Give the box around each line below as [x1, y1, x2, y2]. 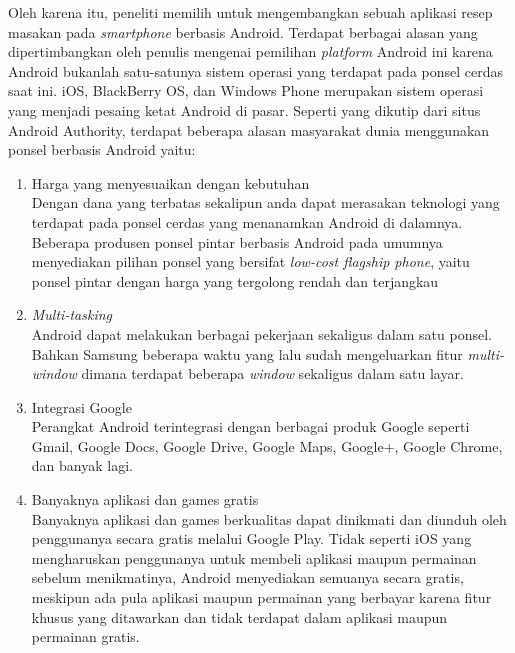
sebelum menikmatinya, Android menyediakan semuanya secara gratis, [31, 567, 464, 588]
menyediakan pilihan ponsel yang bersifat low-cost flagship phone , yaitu [31, 251, 470, 272]
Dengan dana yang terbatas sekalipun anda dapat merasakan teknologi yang [31, 192, 500, 213]
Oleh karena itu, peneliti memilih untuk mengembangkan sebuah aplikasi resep [8, 2, 493, 22]
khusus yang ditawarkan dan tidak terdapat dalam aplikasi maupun [31, 606, 448, 627]
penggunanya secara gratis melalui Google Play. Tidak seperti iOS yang [31, 528, 472, 549]
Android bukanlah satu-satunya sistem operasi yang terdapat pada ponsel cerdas [8, 60, 504, 81]
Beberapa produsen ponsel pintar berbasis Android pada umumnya [31, 231, 443, 252]
